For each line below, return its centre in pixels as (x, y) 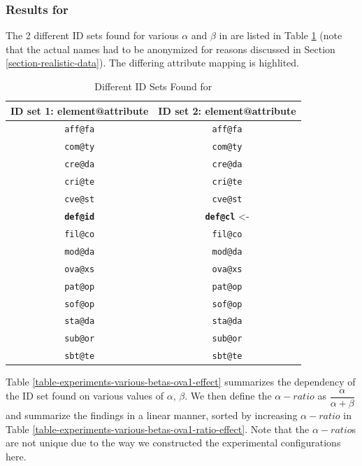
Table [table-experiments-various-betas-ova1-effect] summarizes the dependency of (181, 382)
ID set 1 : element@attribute (80, 110)
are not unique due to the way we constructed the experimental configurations (173, 443)
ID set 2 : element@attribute (227, 110)
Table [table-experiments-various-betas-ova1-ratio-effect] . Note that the (158, 429)
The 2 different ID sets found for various (92, 35)
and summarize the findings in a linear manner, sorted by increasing (152, 415)
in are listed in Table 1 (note (281, 35)
